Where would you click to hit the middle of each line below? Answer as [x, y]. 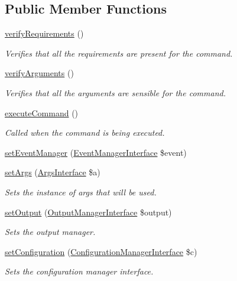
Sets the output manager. [50, 232]
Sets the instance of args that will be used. [81, 192]
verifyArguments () [39, 73]
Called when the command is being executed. [85, 133]
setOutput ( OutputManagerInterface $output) [88, 212]
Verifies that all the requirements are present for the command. [119, 53]
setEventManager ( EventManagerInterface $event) [96, 152]
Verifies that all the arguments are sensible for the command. [115, 92]
